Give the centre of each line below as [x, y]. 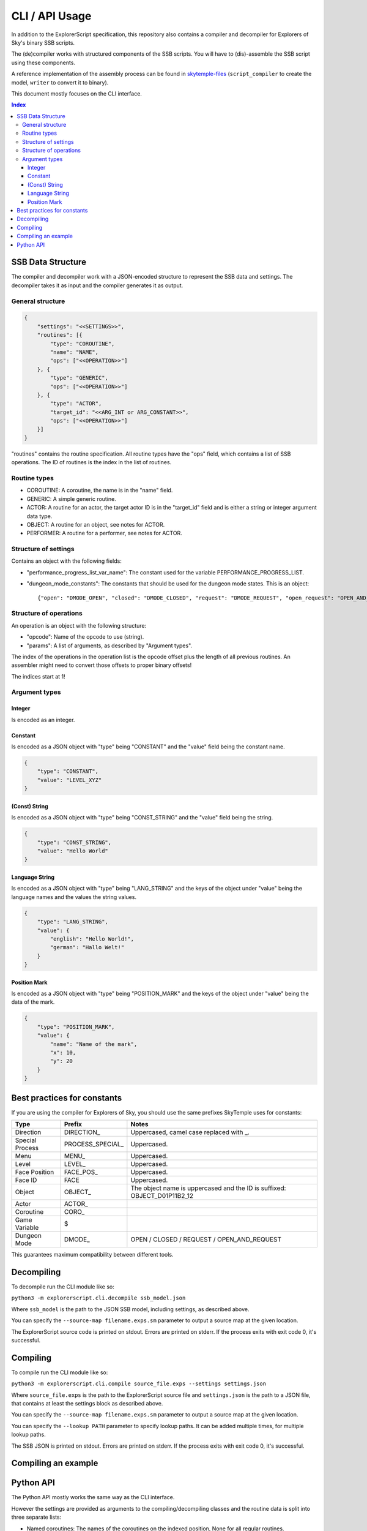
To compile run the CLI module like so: [60, 1372]
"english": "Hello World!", [92, 939]
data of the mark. [33, 1002]
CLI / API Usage [51, 16]
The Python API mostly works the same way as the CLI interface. [93, 1497]
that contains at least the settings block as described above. [87, 1403]
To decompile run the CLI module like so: [63, 1287]
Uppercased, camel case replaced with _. [190, 1132]
